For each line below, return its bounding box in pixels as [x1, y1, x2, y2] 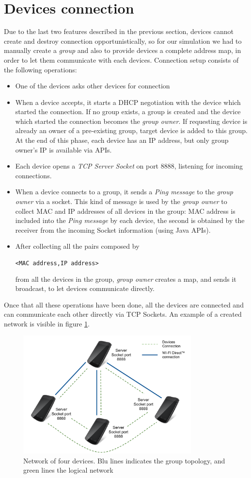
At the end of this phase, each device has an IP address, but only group [15, 135, 229, 145]
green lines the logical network [23, 465, 113, 475]
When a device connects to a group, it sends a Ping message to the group [15, 187, 233, 197]
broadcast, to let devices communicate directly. [15, 283, 155, 293]
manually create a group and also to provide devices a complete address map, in [4, 45, 241, 55]
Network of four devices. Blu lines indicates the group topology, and [23, 455, 225, 465]
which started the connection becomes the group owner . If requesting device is [15, 116, 248, 126]
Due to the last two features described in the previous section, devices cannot [4, 26, 234, 36]
